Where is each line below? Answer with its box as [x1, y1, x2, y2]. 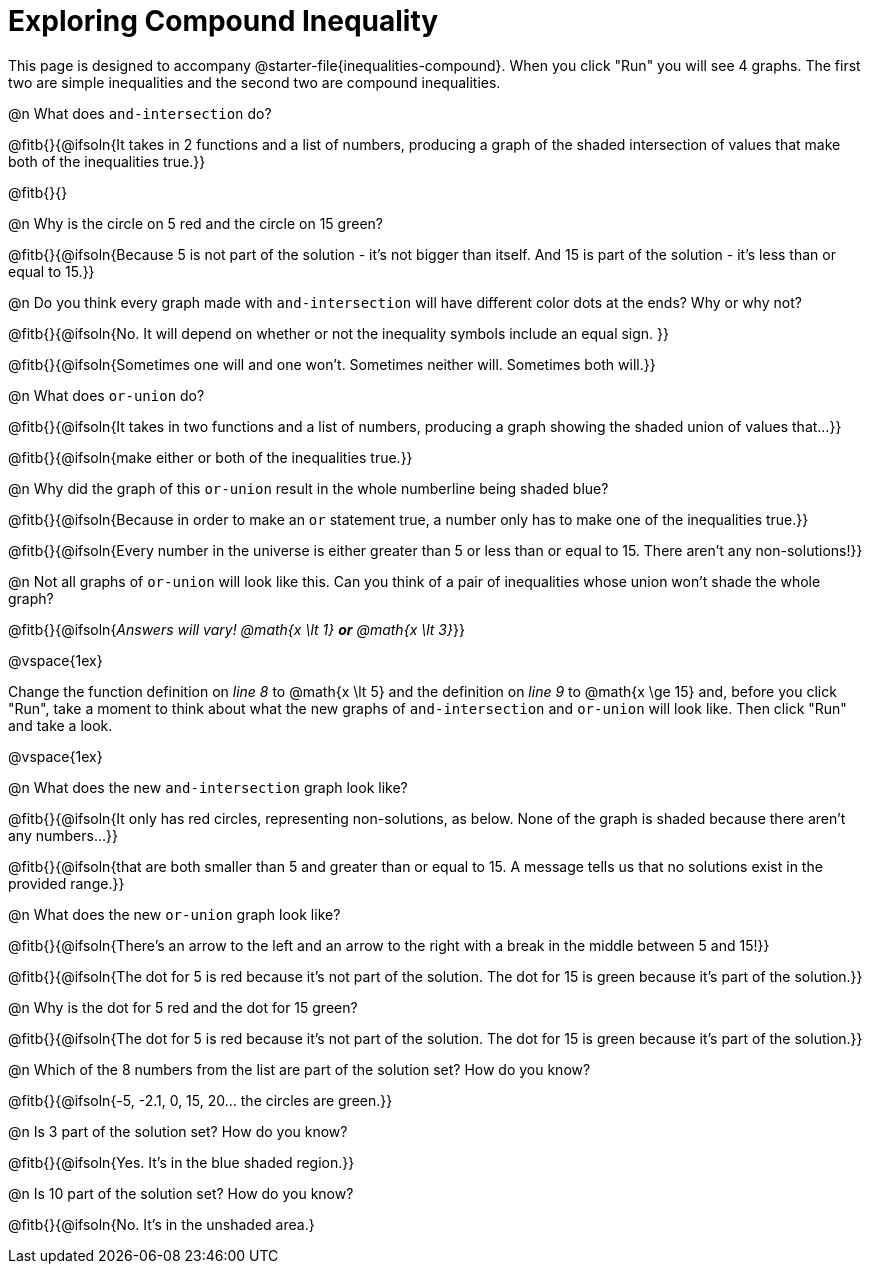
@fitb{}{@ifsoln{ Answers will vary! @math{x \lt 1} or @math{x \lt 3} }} [8, 620, 465, 638]
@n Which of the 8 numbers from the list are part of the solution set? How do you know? [8, 1060, 591, 1078]
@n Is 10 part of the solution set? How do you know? [8, 1184, 354, 1202]
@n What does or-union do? [8, 386, 205, 404]
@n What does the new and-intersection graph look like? [8, 778, 408, 796]
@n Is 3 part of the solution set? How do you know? [8, 1122, 348, 1140]
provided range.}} [8, 874, 125, 892]
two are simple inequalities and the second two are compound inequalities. [8, 73, 501, 91]
